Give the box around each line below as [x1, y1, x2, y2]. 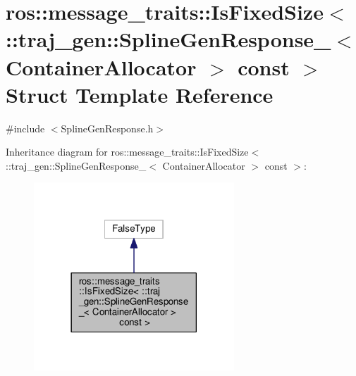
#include [6, 120, 45, 135]
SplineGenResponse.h [61, 120, 154, 135]
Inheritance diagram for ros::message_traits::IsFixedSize [6, 144, 249, 159]
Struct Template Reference [6, 80, 274, 108]
